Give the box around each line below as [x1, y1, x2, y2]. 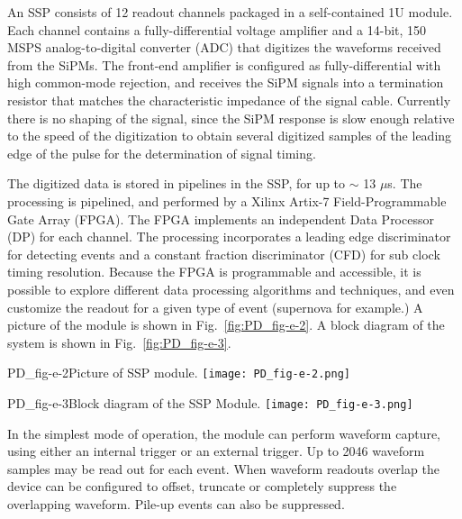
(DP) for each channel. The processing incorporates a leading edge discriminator [7, 227, 451, 246]
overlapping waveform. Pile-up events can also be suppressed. [7, 494, 345, 513]
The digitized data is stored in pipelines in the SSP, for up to [7, 174, 346, 193]
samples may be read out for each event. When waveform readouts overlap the [7, 459, 439, 478]
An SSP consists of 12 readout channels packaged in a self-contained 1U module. [7, 3, 453, 21]
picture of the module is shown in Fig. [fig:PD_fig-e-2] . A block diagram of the [7, 315, 445, 334]
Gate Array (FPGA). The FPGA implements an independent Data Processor [7, 209, 434, 228]
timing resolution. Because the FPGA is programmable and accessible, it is [7, 262, 421, 281]
